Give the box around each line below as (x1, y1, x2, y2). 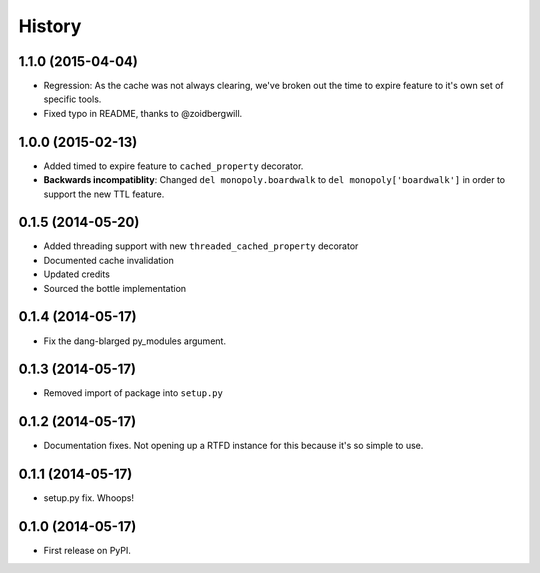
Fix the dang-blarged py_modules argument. (43, 335, 227, 347)
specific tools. (43, 93, 102, 105)
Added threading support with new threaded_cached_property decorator (43, 240, 359, 252)
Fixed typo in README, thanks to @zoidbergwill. (43, 107, 243, 119)
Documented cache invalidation (43, 254, 174, 266)
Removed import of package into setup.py (43, 387, 224, 399)
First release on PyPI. (43, 545, 132, 557)
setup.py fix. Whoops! (43, 492, 135, 504)
